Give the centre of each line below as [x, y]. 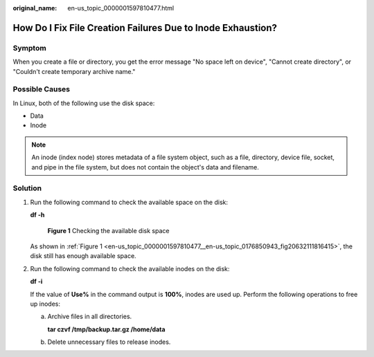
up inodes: [45, 304]
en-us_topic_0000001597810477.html [121, 8]
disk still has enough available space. [83, 256]
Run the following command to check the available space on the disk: [129, 202]
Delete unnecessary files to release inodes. [109, 342]
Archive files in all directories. [90, 317]
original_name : [35, 8]
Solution [27, 188]
